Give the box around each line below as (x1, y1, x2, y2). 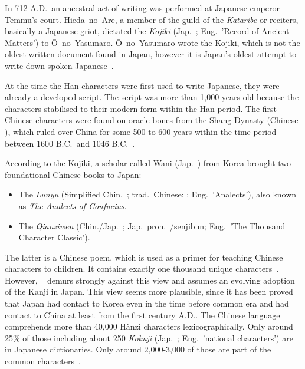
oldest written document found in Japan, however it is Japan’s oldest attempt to (5, 48, 297, 60)
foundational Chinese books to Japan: (5, 168, 142, 180)
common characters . (5, 355, 81, 367)
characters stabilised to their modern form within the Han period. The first (5, 102, 277, 114)
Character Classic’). (18, 231, 90, 243)
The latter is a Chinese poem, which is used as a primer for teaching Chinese (5, 251, 283, 263)
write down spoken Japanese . (5, 59, 114, 71)
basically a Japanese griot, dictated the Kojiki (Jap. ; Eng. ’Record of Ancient (5, 25, 290, 37)
